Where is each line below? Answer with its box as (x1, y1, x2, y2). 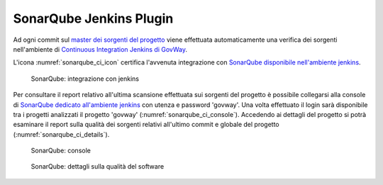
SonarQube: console (30, 146, 91, 155)
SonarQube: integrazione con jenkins (30, 74, 140, 83)
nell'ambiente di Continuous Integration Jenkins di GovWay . (13, 45, 188, 53)
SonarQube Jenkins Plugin (13, 11, 174, 26)
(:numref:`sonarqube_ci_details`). (13, 130, 110, 138)
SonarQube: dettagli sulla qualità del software (30, 162, 165, 171)
